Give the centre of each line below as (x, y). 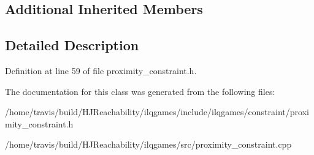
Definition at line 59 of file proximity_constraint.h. (101, 70)
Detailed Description (72, 45)
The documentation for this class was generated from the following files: (140, 91)
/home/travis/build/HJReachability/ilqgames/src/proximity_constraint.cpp (148, 144)
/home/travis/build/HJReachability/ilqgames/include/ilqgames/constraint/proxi (157, 112)
